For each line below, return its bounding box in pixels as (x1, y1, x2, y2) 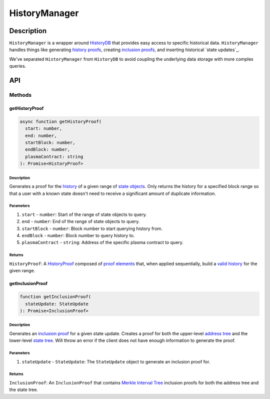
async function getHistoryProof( (19, 118, 102, 124)
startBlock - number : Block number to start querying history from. (21, 226, 162, 232)
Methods (9, 92, 32, 99)
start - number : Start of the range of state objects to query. (21, 211, 147, 218)
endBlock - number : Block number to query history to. (21, 233, 135, 239)
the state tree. (9, 386, 38, 393)
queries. (9, 63, 26, 69)
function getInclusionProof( (19, 294, 91, 300)
